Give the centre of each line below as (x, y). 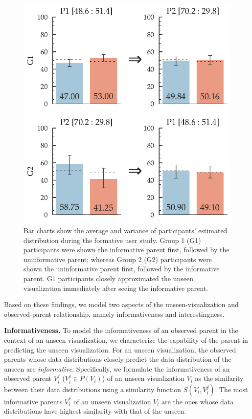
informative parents (33, 401)
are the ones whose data (198, 401)
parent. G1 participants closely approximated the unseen (108, 278)
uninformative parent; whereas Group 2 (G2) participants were (118, 259)
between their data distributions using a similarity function (93, 389)
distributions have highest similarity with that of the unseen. (95, 411)
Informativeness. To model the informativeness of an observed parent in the (121, 330)
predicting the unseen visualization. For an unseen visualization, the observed (120, 349)
